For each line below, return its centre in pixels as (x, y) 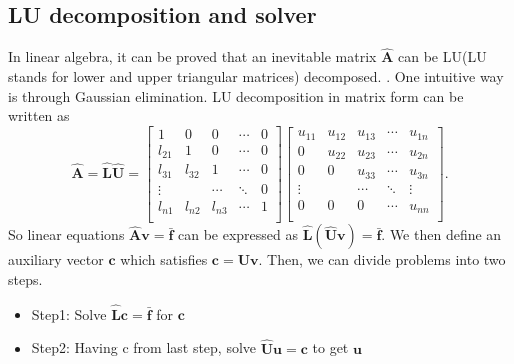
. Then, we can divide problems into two (382, 259)
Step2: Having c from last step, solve (144, 347)
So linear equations (66, 234)
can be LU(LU (442, 56)
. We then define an (441, 234)
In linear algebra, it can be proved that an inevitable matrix (192, 56)
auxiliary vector (56, 259)
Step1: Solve (69, 313)
